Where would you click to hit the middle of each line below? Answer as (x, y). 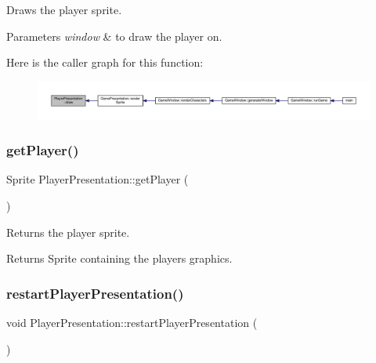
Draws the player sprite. (64, 9)
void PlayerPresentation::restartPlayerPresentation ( (132, 323)
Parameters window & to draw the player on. (114, 36)
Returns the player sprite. (68, 232)
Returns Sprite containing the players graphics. (119, 258)
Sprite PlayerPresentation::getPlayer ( (98, 179)
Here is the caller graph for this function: (105, 62)
